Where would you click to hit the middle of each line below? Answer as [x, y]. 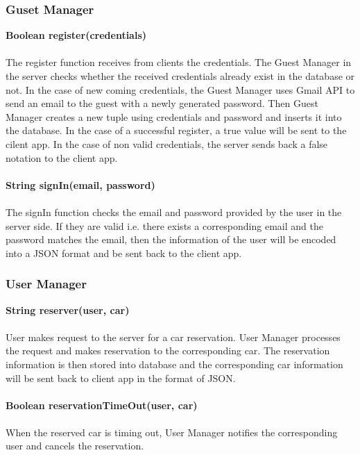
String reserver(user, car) [68, 309]
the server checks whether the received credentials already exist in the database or [180, 76]
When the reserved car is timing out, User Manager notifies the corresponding [172, 432]
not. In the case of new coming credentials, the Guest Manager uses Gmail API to [180, 89]
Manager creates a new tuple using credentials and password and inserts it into [174, 116]
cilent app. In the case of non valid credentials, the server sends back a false [167, 143]
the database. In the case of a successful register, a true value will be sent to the [176, 130]
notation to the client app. [62, 157]
